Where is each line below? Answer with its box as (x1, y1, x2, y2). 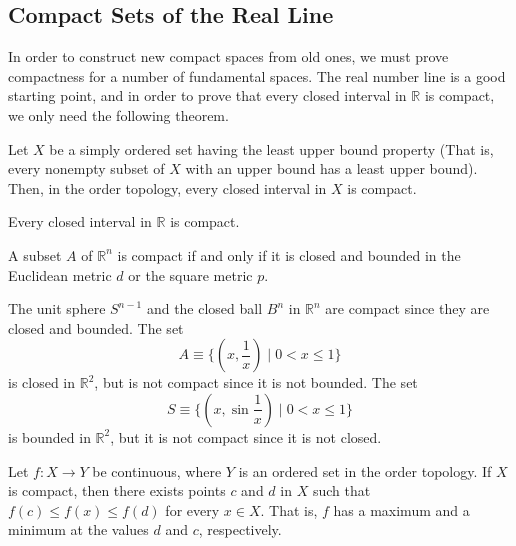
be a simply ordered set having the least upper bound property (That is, (49, 138, 494, 159)
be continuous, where (92, 460, 222, 481)
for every (165, 499, 220, 520)
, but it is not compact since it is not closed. (110, 426, 382, 447)
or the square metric (128, 264, 253, 285)
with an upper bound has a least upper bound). (185, 158, 478, 179)
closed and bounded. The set (8, 317, 184, 338)
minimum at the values (8, 519, 149, 540)
